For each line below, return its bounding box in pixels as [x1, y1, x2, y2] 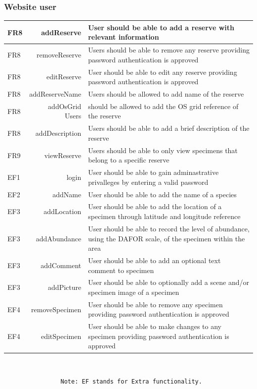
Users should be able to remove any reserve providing [88, 45, 250, 55]
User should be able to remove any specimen [88, 299, 223, 309]
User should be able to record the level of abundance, [88, 223, 250, 233]
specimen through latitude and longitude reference [88, 211, 241, 222]
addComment [41, 260, 82, 270]
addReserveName [29, 89, 82, 99]
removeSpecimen [31, 304, 82, 314]
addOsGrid [48, 101, 82, 111]
